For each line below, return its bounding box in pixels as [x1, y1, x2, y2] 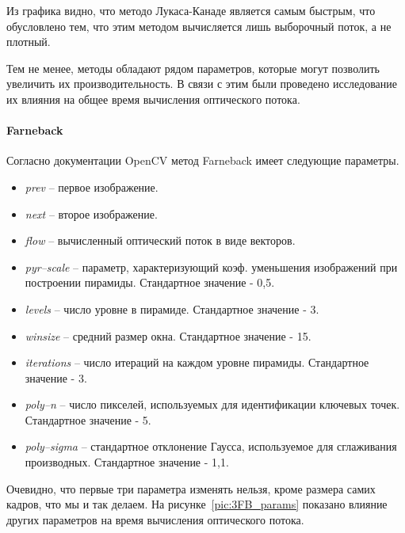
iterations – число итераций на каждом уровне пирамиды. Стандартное [25, 354, 369, 371]
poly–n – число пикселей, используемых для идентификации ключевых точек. [25, 396, 400, 413]
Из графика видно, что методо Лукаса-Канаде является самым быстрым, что [6, 2, 376, 18]
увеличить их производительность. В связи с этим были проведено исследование [6, 75, 398, 92]
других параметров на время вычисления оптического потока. [6, 511, 304, 527]
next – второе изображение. [25, 205, 158, 222]
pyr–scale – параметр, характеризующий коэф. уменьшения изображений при [25, 258, 398, 275]
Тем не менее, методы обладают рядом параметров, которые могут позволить [6, 59, 380, 76]
